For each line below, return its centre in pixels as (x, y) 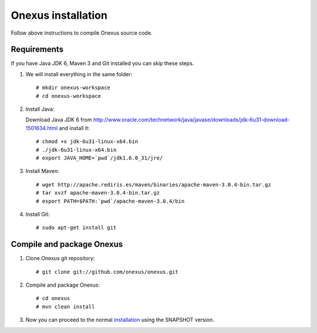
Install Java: (40, 109)
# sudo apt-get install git (76, 228)
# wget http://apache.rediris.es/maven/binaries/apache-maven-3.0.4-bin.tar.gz (154, 184)
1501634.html (42, 128)
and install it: (74, 128)
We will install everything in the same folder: (79, 74)
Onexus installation (59, 15)
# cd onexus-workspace (69, 96)
